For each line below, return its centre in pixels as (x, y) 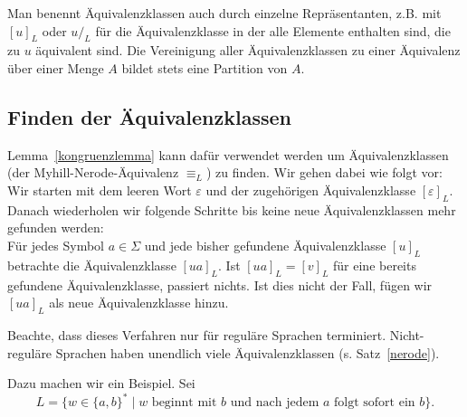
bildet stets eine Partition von (205, 67)
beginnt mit (184, 403)
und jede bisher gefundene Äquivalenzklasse (265, 245)
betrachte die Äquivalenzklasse (92, 265)
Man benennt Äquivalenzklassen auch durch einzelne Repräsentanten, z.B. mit (224, 13)
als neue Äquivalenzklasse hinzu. (139, 303)
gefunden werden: (56, 227)
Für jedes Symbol (56, 245)
